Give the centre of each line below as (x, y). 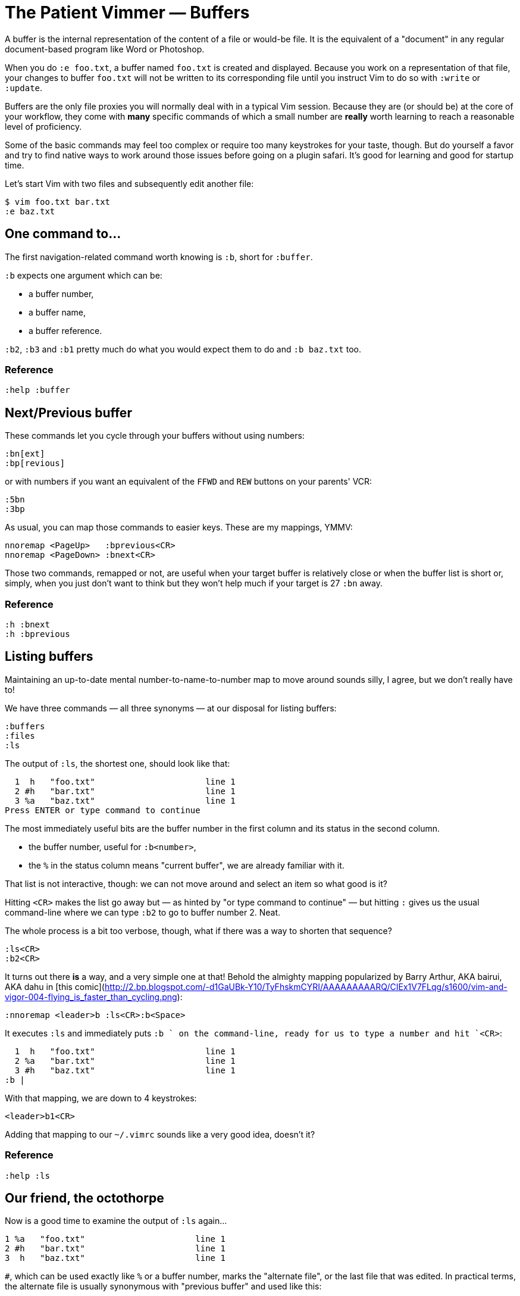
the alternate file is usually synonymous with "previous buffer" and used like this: (163, 1286)
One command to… (63, 234)
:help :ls (27, 1175)
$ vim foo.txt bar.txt (58, 202)
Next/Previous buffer (68, 413)
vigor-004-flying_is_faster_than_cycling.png (91, 997)
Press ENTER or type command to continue (103, 810)
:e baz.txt (30, 211)
